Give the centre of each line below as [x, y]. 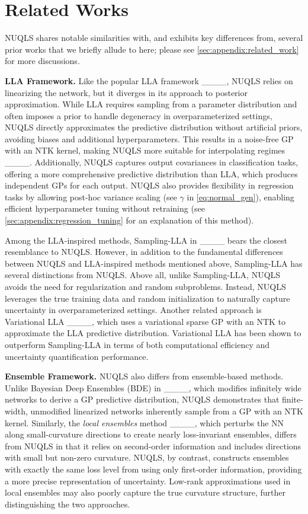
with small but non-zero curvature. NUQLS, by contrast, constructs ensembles [147, 457]
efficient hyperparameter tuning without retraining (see [105, 208]
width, [16, 411]
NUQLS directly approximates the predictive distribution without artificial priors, [154, 127]
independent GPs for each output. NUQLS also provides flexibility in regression [149, 185]
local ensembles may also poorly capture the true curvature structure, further [145, 492]
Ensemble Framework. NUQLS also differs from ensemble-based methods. [144, 376]
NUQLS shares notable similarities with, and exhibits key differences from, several [154, 38]
